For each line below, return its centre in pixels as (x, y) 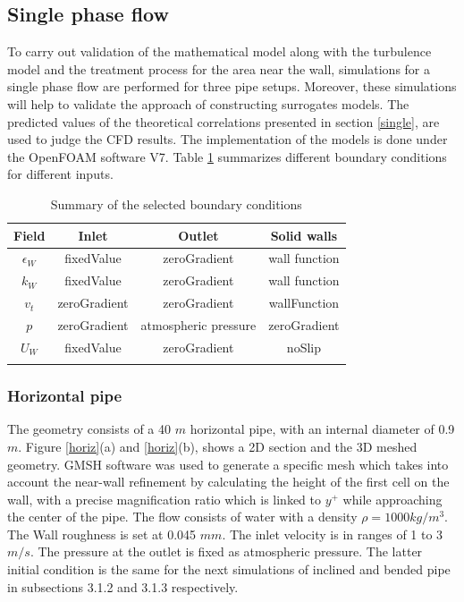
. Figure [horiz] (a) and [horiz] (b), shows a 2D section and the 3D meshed (218, 446)
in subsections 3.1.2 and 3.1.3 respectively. (123, 586)
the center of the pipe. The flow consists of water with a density (182, 517)
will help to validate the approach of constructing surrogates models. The (208, 103)
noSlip (304, 347)
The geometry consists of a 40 (89, 429)
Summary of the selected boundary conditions (176, 203)
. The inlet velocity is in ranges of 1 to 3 (333, 534)
